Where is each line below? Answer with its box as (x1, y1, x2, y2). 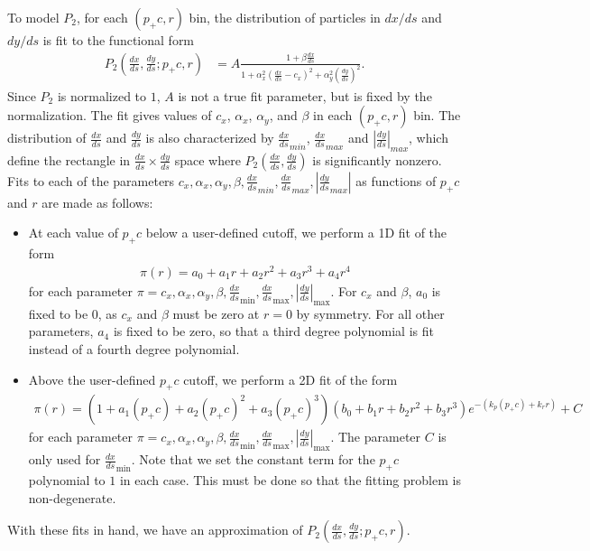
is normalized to (57, 86, 147, 105)
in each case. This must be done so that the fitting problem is (119, 470, 461, 489)
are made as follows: (41, 192, 153, 211)
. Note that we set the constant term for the (131, 450, 375, 469)
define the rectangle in (7, 150, 131, 169)
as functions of (355, 171, 437, 190)
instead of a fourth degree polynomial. (28, 339, 240, 358)
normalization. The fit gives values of (7, 106, 212, 125)
